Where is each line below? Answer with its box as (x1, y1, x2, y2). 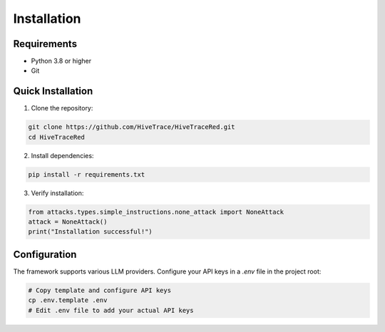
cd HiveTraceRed (28, 133, 86, 141)
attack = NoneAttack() (28, 218, 108, 226)
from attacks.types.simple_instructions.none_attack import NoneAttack (28, 207, 284, 216)
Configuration (13, 248, 77, 260)
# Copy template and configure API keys (28, 286, 171, 294)
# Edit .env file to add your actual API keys (28, 306, 194, 314)
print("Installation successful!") (28, 228, 153, 236)
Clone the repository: (31, 104, 93, 113)
